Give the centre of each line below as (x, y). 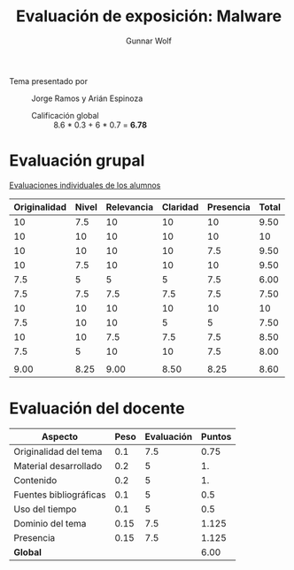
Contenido (35, 480)
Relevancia (129, 207)
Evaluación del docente (97, 408)
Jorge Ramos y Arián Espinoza (87, 98)
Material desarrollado (58, 466)
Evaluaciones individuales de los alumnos (85, 185)
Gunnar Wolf (149, 41)
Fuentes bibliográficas (60, 495)
